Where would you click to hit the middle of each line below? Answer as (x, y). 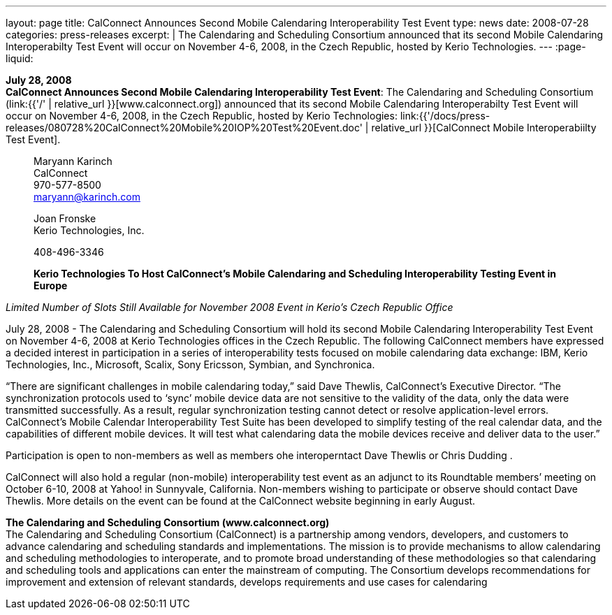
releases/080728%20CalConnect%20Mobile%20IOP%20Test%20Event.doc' (184, 128)
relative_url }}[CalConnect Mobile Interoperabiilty (484, 128)
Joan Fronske (65, 218)
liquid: (20, 58)
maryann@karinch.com (87, 197)
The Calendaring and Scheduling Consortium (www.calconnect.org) (168, 522)
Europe (51, 285)
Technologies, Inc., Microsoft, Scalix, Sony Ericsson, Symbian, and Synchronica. (190, 364)
